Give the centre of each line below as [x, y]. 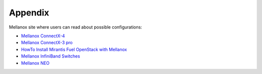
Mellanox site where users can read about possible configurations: [76, 27]
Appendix [29, 13]
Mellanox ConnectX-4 [43, 36]
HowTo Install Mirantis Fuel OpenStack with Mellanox [74, 49]
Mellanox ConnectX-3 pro [47, 43]
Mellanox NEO [35, 63]
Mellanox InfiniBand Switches [50, 56]
